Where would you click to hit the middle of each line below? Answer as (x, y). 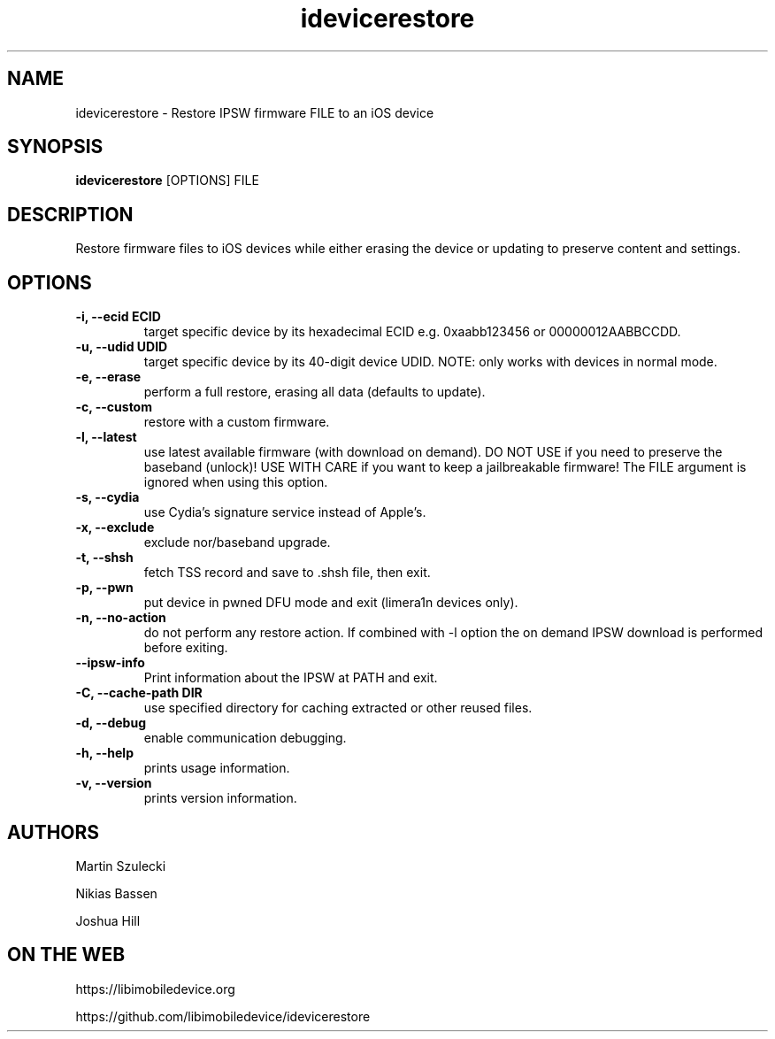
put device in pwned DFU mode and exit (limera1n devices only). (331, 603)
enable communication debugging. (245, 738)
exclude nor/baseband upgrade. (237, 543)
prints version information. (220, 798)
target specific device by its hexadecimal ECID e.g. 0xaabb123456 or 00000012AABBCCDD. (412, 332)
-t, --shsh (104, 558)
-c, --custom (114, 407)
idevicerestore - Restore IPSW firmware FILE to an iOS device (255, 112)
